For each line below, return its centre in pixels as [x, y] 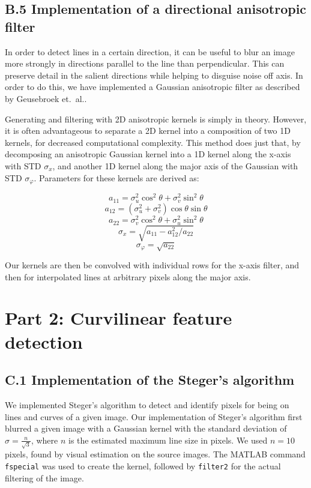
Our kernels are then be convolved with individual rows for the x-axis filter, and [152, 265]
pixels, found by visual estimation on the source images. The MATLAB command [155, 454]
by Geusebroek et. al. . [46, 98]
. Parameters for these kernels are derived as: [116, 177]
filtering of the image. [44, 477]
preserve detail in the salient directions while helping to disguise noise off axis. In [154, 75]
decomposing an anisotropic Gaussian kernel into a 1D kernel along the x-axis [148, 154]
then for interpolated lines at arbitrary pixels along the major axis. [128, 276]
